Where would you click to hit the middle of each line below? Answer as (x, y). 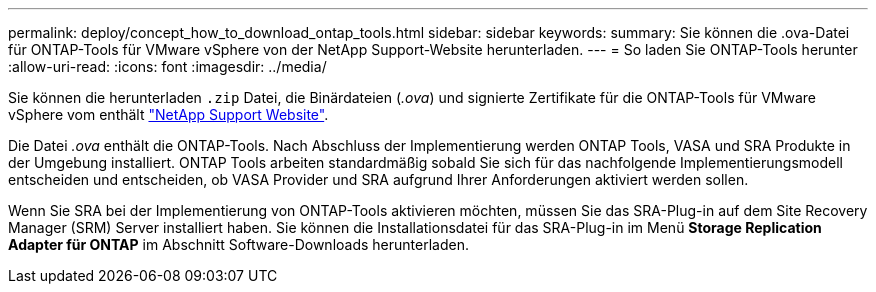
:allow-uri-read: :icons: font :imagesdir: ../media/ (167, 66)
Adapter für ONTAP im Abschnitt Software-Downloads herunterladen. (238, 244)
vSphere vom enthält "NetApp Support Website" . (168, 114)
